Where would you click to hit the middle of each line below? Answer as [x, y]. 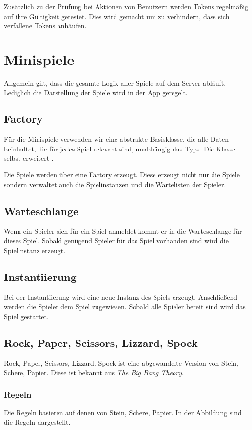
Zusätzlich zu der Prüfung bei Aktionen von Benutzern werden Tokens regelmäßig [126, 6]
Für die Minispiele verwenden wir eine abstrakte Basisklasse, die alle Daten [116, 139]
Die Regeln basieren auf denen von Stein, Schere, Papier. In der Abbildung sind [123, 412]
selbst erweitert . [29, 158]
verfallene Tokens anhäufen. [45, 26]
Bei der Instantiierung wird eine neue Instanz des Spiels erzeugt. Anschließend [121, 297]
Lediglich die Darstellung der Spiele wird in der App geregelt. [96, 92]
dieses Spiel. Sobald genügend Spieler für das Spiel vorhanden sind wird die [116, 241]
